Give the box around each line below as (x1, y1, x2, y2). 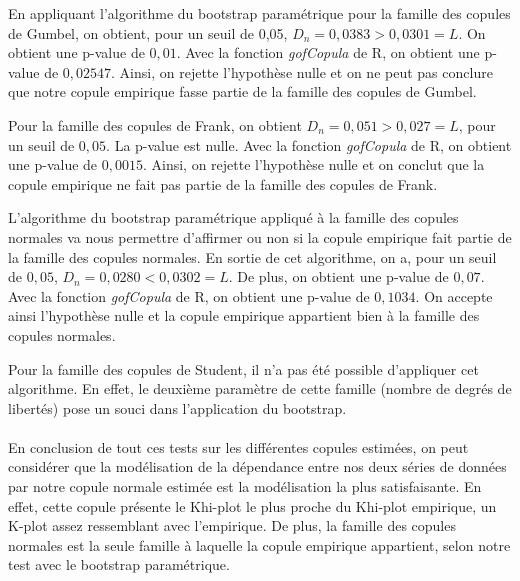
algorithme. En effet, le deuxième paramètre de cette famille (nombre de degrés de (8, 378, 512, 399)
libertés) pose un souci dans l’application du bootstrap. (8, 397, 347, 418)
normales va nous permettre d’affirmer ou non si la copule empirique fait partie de (8, 226, 512, 247)
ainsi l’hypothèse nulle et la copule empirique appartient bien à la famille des (8, 305, 480, 326)
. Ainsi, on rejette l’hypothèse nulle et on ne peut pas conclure (111, 61, 493, 82)
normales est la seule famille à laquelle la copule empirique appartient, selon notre (8, 534, 511, 555)
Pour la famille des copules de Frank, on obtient (8, 114, 302, 135)
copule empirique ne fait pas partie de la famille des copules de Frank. (8, 173, 438, 194)
